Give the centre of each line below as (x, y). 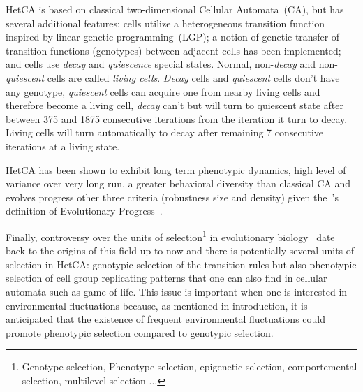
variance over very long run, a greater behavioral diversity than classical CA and (178, 183)
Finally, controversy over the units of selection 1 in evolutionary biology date (170, 235)
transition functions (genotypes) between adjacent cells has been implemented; (173, 50)
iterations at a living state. (63, 146)
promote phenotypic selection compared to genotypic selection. (140, 332)
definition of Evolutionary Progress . (84, 211)
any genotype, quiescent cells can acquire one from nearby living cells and (163, 91)
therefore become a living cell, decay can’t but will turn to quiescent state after (175, 105)
